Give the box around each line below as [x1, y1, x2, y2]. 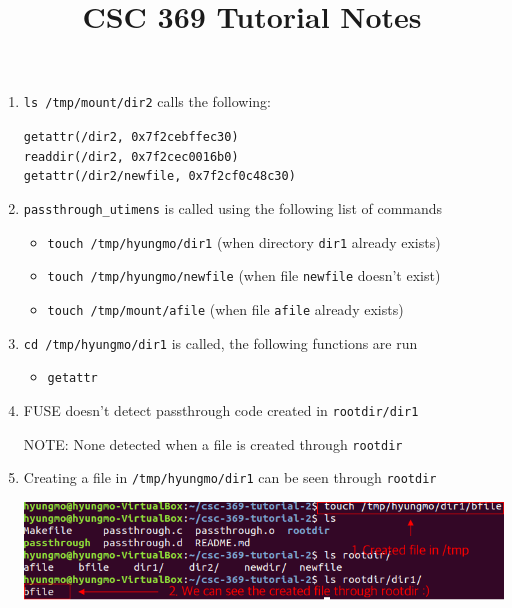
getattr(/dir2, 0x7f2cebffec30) [23, 130, 239, 145]
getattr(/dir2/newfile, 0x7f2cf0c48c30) [23, 169, 296, 184]
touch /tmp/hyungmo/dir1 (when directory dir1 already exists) [47, 231, 441, 252]
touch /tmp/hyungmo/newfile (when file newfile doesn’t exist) [47, 265, 441, 286]
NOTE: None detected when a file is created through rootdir [23, 433, 403, 454]
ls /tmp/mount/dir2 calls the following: [23, 91, 271, 112]
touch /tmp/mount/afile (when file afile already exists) [47, 298, 404, 319]
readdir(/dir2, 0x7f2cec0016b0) [23, 149, 239, 164]
